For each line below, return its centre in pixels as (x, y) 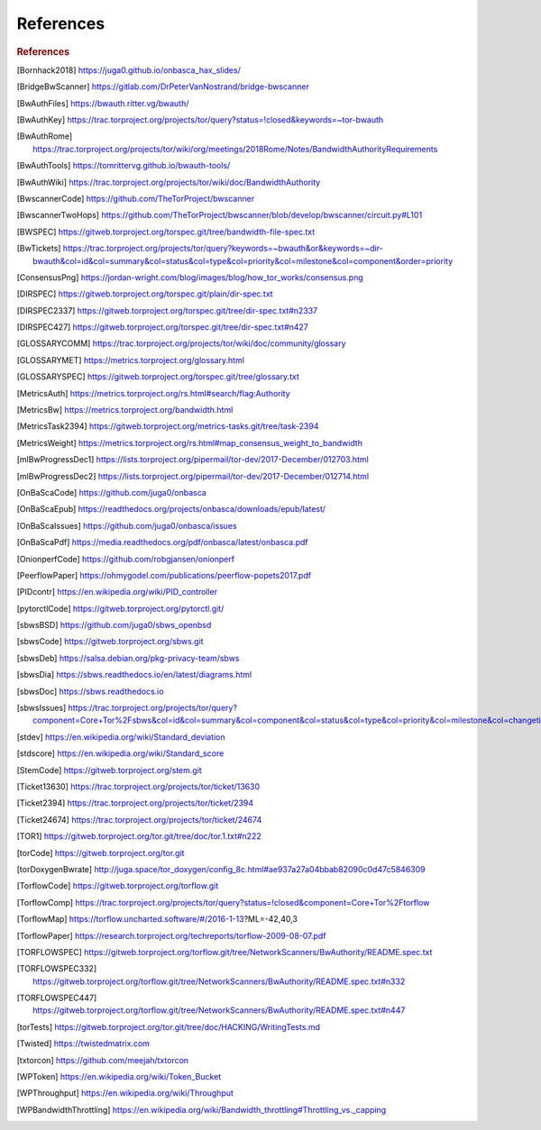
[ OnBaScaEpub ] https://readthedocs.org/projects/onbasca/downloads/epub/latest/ (171, 509)
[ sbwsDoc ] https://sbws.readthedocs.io (90, 691)
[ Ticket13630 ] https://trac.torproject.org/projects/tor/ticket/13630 (138, 787)
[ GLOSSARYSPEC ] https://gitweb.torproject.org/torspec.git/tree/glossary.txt (158, 377)
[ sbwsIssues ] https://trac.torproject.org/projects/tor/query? (127, 708)
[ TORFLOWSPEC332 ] (57, 969)
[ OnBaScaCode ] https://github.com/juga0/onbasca (111, 492)
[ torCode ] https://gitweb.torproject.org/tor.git (101, 852)
